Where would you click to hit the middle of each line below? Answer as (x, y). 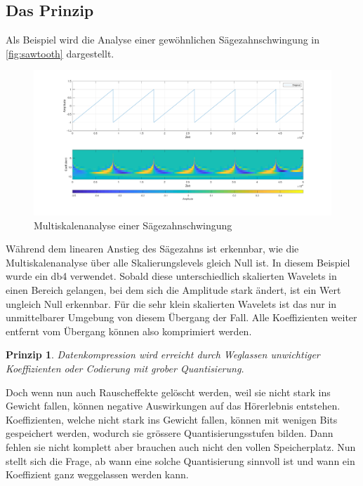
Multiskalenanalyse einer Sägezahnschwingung (133, 225)
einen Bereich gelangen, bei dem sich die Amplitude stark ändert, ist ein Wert (173, 289)
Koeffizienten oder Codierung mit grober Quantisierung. (125, 368)
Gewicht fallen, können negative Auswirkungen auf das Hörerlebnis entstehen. (173, 406)
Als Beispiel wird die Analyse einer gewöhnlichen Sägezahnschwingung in (163, 40)
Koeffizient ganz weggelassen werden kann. (97, 474)
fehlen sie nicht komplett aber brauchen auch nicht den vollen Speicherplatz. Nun (181, 446)
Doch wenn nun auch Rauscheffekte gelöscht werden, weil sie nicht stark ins (168, 392)
